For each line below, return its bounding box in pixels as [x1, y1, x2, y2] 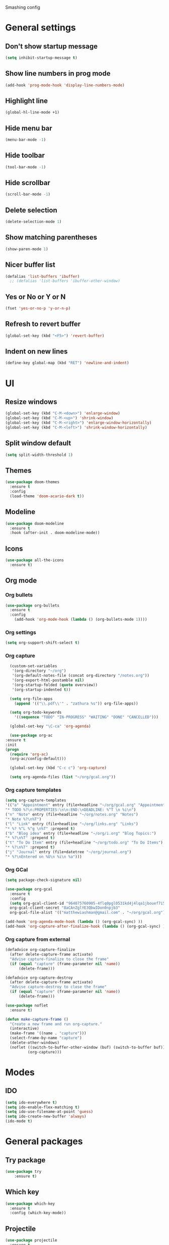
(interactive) [10, 1026, 39, 1031]
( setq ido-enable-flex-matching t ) [5, 1104, 80, 1110]
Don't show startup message [5, 42, 98, 50]
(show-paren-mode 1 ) [5, 247, 49, 252]
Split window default [5, 439, 71, 448]
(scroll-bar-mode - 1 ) [5, 192, 51, 197]
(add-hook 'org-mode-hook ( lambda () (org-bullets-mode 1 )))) [14, 617, 147, 622]
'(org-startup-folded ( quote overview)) [12, 682, 98, 687]
